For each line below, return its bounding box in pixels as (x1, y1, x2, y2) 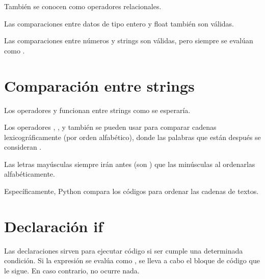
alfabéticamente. (4, 169, 55, 179)
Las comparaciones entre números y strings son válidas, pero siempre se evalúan (4, 35, 253, 46)
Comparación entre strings (4, 75, 195, 96)
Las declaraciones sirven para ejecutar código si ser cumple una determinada (4, 245, 243, 256)
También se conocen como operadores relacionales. (4, 1, 162, 11)
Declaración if (4, 215, 103, 236)
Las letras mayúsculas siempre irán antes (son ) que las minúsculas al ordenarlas (4, 158, 255, 169)
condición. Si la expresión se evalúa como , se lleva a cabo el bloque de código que (4, 255, 260, 266)
